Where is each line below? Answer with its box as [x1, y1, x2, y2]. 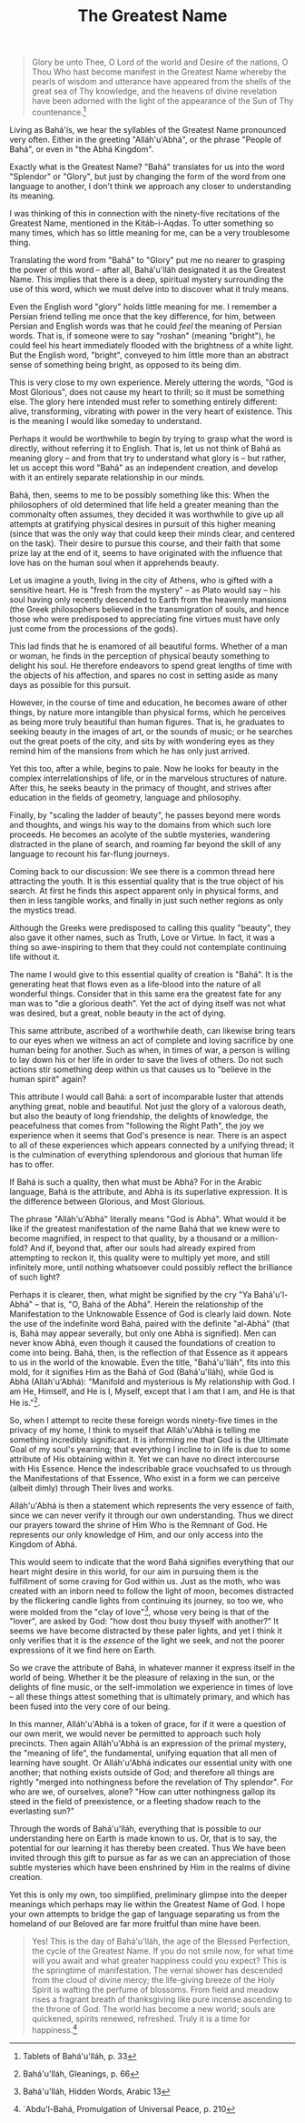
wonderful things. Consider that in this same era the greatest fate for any [9, 988, 282, 999]
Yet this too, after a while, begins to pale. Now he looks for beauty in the [9, 763, 280, 773]
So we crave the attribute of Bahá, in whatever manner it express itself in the [9, 1663, 295, 1673]
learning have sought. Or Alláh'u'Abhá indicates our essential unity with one [9, 1757, 293, 1768]
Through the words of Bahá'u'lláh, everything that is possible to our [9, 1824, 261, 1835]
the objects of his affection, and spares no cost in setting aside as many [9, 670, 279, 681]
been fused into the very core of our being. [9, 1701, 171, 1712]
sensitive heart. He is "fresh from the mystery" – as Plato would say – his [9, 584, 281, 595]
